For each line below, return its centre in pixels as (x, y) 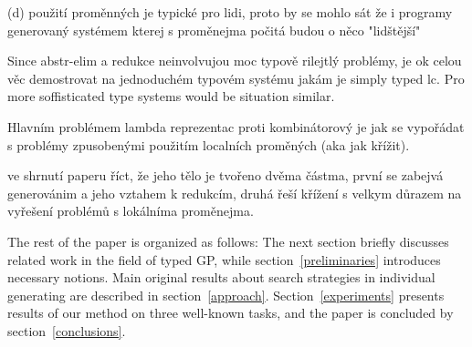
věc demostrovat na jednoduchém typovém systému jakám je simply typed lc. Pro (236, 78)
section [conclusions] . (67, 330)
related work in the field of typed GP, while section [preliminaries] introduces (224, 259)
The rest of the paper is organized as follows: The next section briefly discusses (228, 241)
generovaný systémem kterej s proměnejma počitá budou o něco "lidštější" (214, 30)
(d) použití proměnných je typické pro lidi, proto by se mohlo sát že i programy (230, 12)
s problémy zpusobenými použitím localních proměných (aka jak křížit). (209, 144)
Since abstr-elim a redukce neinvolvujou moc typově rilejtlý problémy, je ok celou (235, 61)
